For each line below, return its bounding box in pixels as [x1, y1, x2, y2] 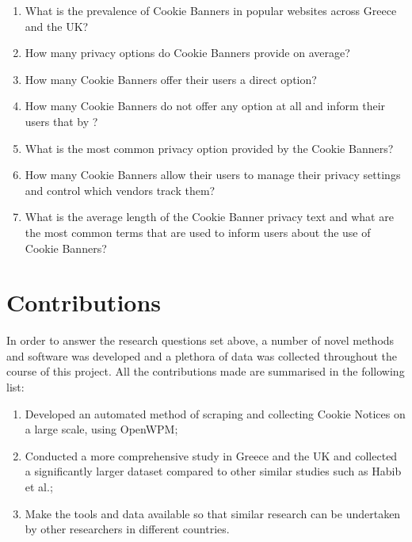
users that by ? [25, 113, 98, 129]
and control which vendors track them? [25, 181, 216, 198]
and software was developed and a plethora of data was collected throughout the [6, 347, 398, 364]
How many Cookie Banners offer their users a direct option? [25, 71, 317, 87]
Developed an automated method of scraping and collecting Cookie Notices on [25, 405, 406, 422]
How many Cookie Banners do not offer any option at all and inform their [25, 97, 386, 114]
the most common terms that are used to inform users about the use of [25, 223, 371, 240]
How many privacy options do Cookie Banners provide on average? [25, 44, 350, 61]
